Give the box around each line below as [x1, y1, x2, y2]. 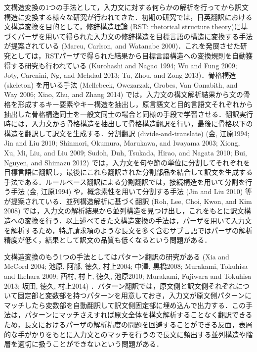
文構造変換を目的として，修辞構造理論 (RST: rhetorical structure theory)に [4, 21, 241, 32]
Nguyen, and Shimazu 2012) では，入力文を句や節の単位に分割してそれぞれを [4, 157, 251, 167]
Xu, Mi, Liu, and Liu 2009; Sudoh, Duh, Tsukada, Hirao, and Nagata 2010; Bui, [4, 147, 247, 157]
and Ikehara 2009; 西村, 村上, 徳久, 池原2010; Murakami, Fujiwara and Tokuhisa [4, 271, 252, 281]
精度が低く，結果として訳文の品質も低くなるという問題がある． [4, 235, 212, 245]
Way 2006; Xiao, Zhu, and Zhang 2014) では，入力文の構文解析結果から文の [4, 89, 243, 100]
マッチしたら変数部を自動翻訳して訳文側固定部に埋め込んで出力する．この [4, 300, 246, 310]
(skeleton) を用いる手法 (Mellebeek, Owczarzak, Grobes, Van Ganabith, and [4, 79, 238, 90]
